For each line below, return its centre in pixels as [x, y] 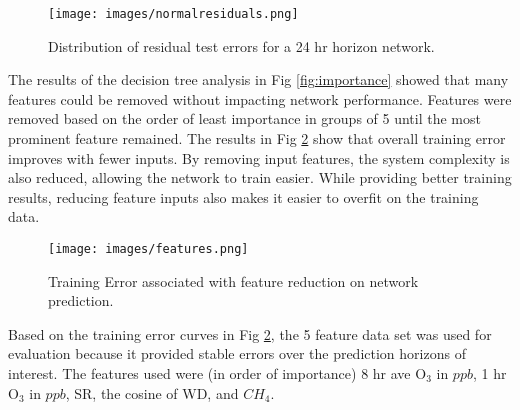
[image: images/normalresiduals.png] [173, 14]
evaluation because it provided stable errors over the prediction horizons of [237, 353]
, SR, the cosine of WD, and [152, 392]
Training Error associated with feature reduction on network [233, 280]
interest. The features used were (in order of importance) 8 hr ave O [217, 373]
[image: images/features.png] [148, 249]
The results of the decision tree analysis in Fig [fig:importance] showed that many [258, 79]
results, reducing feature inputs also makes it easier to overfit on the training [243, 196]
